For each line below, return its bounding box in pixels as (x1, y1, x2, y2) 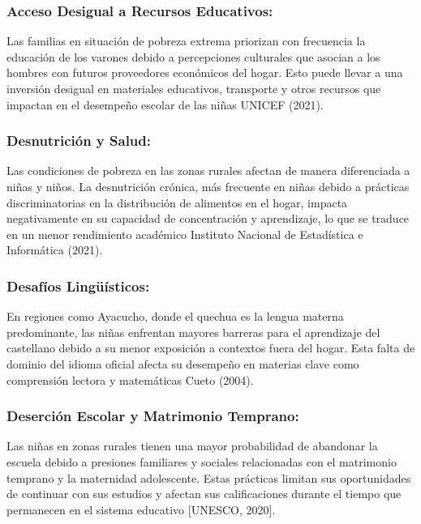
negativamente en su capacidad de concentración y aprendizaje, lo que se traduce (6, 210, 410, 227)
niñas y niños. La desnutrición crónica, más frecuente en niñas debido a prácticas (6, 178, 410, 194)
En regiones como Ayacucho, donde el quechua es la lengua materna (6, 308, 344, 325)
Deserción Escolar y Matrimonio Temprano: (6, 406, 299, 426)
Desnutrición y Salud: (6, 130, 151, 151)
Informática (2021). (6, 241, 103, 258)
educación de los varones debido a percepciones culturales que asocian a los (6, 48, 380, 65)
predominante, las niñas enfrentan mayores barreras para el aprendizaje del (6, 323, 380, 340)
